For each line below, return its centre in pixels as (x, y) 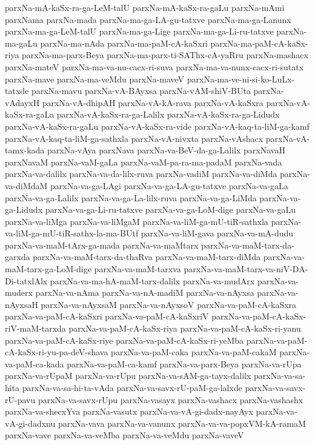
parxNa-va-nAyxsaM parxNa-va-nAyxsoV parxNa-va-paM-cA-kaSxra (169, 304)
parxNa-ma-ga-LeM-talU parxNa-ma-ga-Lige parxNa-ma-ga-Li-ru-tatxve (139, 31)
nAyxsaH (22, 304)
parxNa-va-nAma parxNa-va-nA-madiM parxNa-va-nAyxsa (145, 293)
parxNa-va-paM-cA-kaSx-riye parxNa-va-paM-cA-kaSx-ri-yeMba (124, 340)
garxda (18, 257)
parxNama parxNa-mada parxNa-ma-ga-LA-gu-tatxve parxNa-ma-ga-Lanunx (148, 19)
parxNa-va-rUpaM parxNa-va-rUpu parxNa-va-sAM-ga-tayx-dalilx (128, 376)
